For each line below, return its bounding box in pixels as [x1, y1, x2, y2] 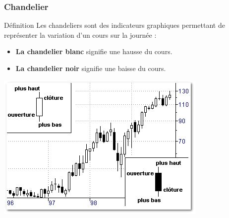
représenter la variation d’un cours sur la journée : [4, 29, 157, 40]
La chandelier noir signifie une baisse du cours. [15, 63, 166, 73]
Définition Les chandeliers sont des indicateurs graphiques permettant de [4, 20, 225, 30]
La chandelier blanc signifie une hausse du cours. [15, 46, 172, 57]
